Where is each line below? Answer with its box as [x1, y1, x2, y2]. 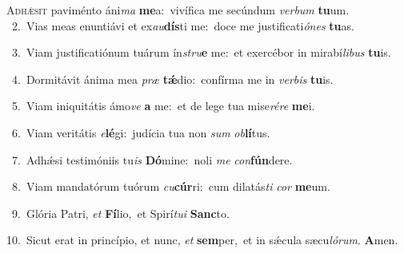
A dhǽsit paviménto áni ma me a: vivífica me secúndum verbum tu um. [6, 2, 350, 18]
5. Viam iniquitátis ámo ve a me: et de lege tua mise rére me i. [11, 97, 315, 114]
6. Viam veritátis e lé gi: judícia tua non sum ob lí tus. [11, 124, 270, 140]
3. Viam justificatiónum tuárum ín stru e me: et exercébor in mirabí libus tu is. [11, 44, 391, 61]
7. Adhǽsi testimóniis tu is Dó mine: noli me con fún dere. [11, 151, 293, 168]
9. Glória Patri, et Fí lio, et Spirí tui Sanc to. [11, 204, 230, 221]
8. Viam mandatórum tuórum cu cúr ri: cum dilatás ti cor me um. [11, 178, 330, 195]
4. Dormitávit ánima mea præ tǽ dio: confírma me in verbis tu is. [11, 70, 334, 87]
